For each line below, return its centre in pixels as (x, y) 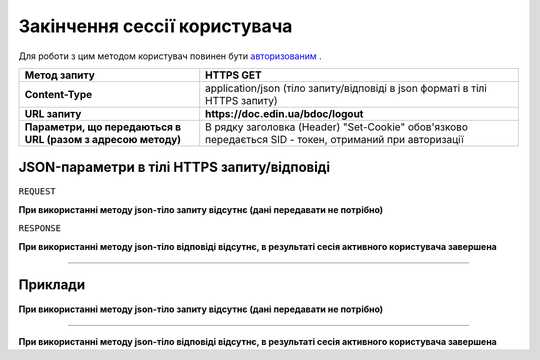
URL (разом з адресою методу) (103, 139)
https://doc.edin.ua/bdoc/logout (284, 113)
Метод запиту (59, 75)
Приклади (52, 285)
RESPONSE (40, 228)
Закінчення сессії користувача (155, 26)
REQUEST (37, 191)
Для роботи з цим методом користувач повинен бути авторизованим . (170, 56)
